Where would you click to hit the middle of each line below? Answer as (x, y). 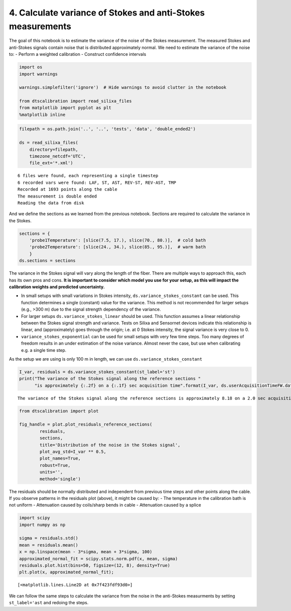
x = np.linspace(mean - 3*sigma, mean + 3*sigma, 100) (86, 552)
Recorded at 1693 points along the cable (67, 190)
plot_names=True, (60, 458)
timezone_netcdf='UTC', (57, 156)
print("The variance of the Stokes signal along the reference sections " (110, 379)
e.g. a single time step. (44, 350)
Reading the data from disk (51, 203)
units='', (51, 472)
